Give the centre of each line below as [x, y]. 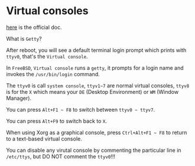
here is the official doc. [34, 27]
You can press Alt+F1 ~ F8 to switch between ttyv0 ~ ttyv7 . [81, 109]
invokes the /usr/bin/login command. [53, 74]
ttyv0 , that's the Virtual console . [47, 56]
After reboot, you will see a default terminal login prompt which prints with [96, 50]
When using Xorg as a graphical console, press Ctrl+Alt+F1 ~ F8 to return [97, 132]
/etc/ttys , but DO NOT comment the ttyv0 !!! [61, 156]
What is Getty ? [24, 38]
